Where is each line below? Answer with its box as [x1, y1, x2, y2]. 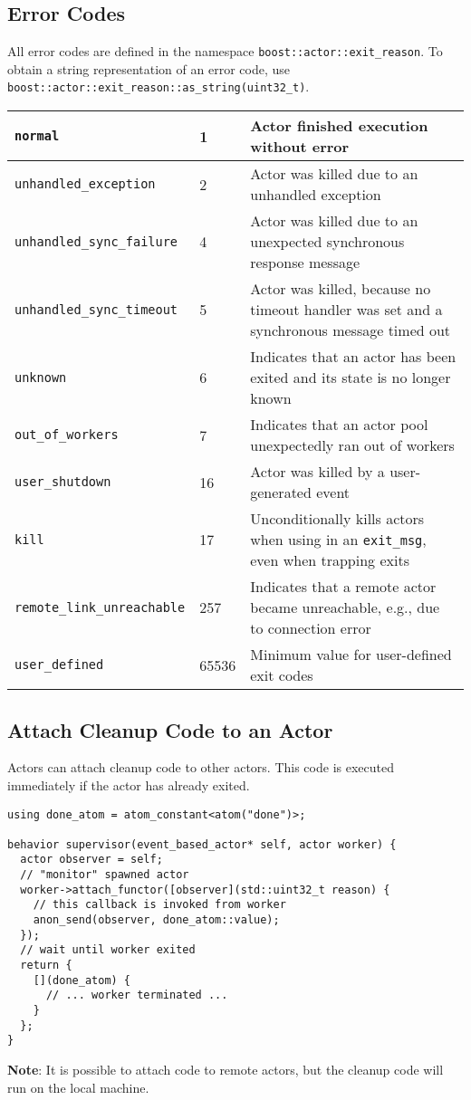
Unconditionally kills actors [250, 508, 425, 530]
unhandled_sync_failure [14, 234, 178, 249]
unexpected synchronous [250, 231, 405, 253]
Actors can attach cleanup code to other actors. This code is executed [7, 758, 394, 777]
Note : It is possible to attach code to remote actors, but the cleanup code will [7, 1060, 444, 1078]
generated [250, 482, 312, 503]
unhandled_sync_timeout [14, 301, 178, 317]
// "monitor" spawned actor [20, 868, 189, 882]
